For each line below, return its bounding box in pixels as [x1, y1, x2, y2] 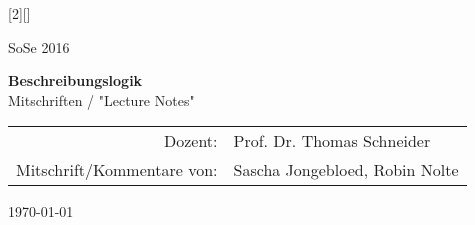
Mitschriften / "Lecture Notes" [8, 89, 195, 110]
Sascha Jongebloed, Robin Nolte [233, 158, 459, 182]
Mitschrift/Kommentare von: [16, 158, 218, 182]
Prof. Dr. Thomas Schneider [233, 129, 431, 153]
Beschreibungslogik [8, 70, 143, 91]
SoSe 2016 [8, 36, 70, 57]
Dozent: [163, 129, 218, 153]
